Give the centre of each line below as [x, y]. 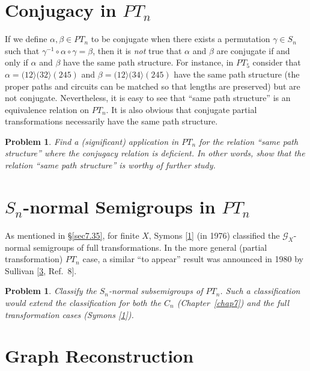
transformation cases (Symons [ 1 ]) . [69, 314]
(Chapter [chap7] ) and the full [233, 302]
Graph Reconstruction [99, 356]
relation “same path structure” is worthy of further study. [110, 165]
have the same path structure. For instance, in [148, 62]
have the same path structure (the [237, 74]
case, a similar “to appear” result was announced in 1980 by [193, 259]
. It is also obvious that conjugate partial [181, 109]
